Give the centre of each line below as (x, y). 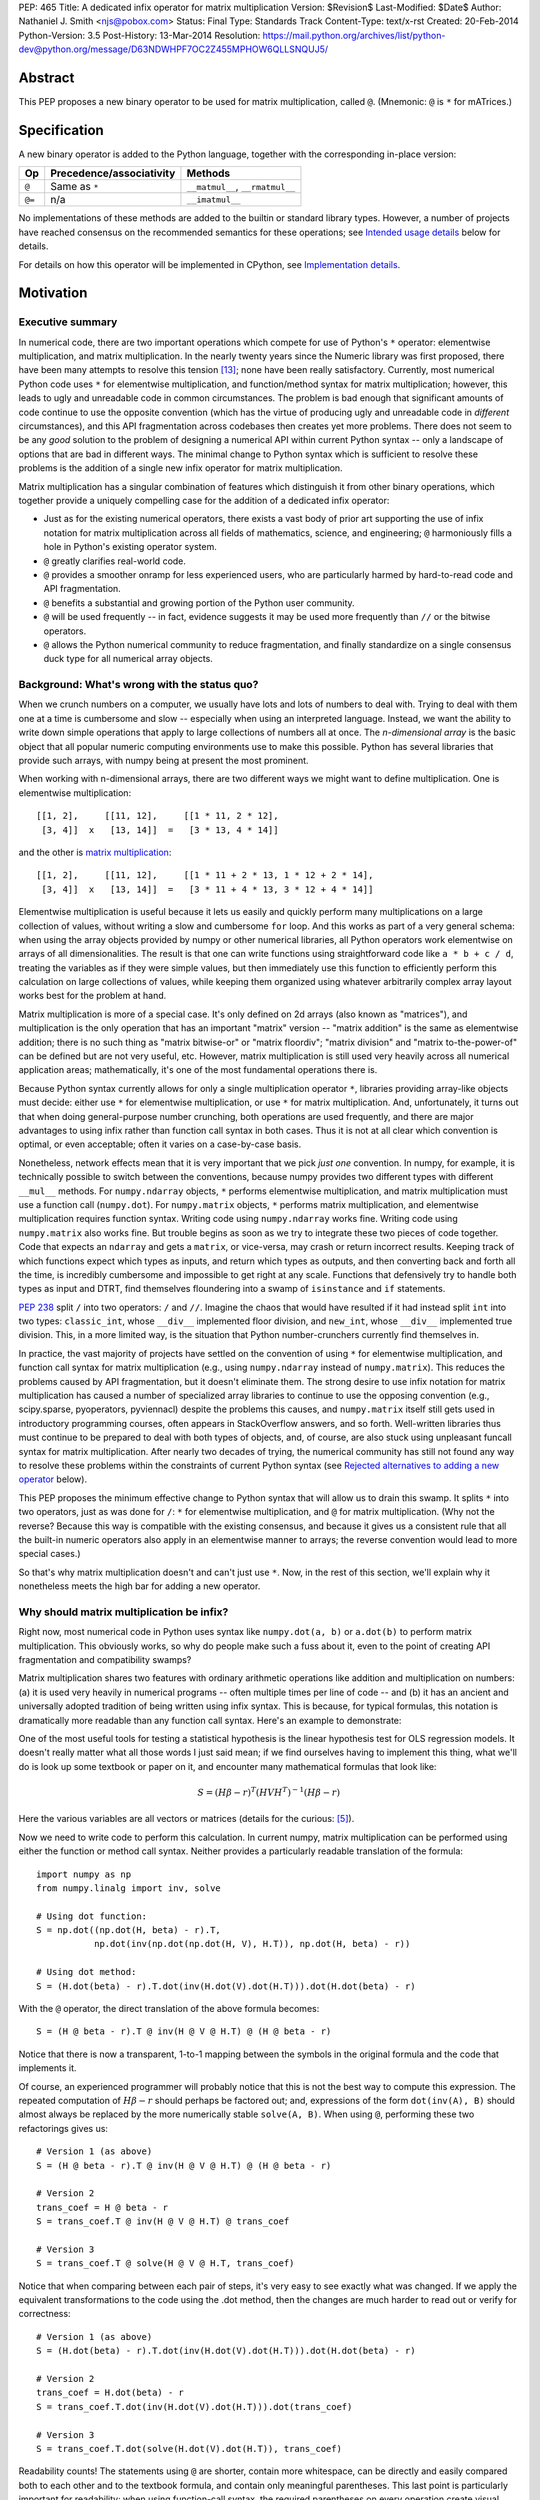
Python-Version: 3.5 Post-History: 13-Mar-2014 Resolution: (139, 35)
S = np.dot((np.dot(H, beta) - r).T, (129, 1930)
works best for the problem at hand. (92, 996)
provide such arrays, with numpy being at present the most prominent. (163, 760)
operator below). (53, 1479)
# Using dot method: (86, 1972)
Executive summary (68, 322)
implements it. (47, 2068)
